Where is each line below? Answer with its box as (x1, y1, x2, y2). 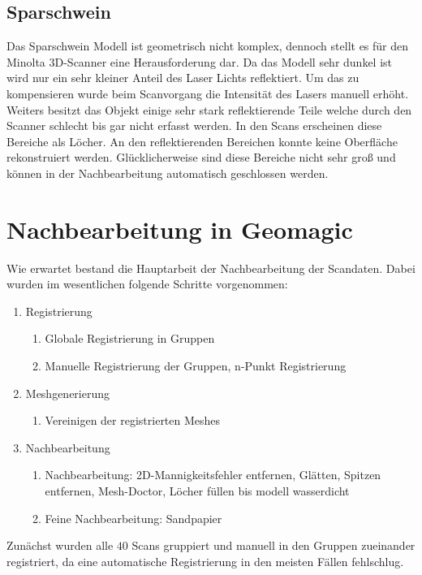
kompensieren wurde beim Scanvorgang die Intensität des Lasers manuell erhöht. (6, 84, 409, 102)
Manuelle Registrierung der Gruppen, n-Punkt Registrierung (45, 357, 347, 374)
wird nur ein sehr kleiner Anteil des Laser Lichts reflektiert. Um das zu (6, 69, 360, 86)
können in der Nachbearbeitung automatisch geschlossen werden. (6, 164, 329, 181)
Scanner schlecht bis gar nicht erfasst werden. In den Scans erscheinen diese (6, 117, 382, 134)
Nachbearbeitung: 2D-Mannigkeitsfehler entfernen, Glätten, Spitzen (45, 466, 381, 483)
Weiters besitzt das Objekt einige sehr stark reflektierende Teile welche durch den (6, 101, 412, 118)
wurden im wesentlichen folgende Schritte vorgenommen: (6, 275, 288, 292)
